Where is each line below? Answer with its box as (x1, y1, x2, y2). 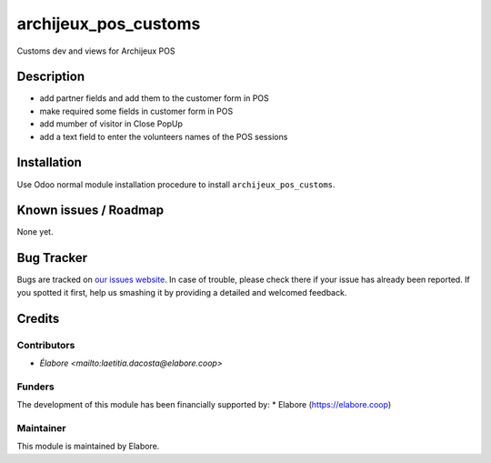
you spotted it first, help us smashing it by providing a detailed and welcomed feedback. (16, 287, 347, 297)
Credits (16, 310, 60, 327)
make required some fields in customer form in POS (39, 106, 234, 116)
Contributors (16, 338, 75, 351)
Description (16, 69, 85, 85)
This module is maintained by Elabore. (16, 441, 160, 452)
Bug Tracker (16, 250, 88, 266)
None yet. (16, 226, 54, 237)
